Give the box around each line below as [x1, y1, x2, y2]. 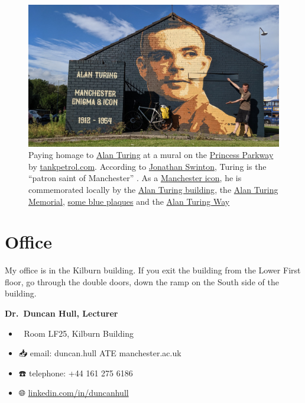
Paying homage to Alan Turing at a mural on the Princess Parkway [28, 149, 274, 161]
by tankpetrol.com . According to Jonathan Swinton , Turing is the [28, 160, 267, 172]
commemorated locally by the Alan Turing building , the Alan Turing [28, 183, 278, 195]
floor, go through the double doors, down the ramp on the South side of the [5, 275, 279, 288]
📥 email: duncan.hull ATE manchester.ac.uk [18, 347, 181, 359]
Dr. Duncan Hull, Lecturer [5, 307, 118, 320]
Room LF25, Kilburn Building [24, 327, 134, 339]
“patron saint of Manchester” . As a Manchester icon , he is [28, 172, 242, 184]
